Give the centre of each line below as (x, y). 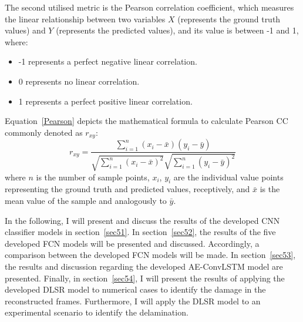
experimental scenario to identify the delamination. (97, 312)
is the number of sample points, (93, 177)
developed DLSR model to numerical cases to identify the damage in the (135, 289)
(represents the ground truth (229, 19)
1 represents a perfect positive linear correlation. (105, 101)
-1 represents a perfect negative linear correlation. (108, 61)
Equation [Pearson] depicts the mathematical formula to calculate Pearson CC (147, 121)
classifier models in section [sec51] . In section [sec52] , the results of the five (140, 232)
